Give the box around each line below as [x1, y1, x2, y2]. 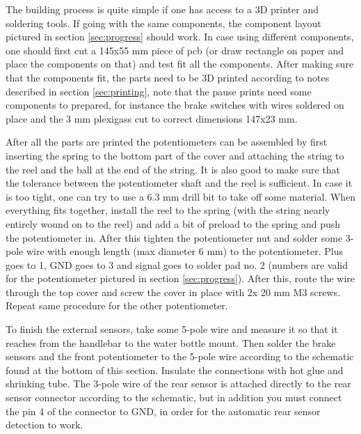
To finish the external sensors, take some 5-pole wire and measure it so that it [6, 322, 338, 336]
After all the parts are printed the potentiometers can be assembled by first [6, 134, 328, 149]
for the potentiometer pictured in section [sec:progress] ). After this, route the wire [6, 271, 355, 286]
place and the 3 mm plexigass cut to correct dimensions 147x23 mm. [6, 111, 298, 125]
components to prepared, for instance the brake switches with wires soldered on [6, 98, 344, 112]
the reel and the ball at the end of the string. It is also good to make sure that [6, 162, 341, 176]
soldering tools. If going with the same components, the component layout [6, 15, 321, 30]
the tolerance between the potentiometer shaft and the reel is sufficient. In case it [6, 176, 353, 190]
